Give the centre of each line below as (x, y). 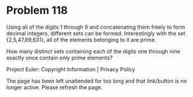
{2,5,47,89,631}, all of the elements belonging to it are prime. (81, 40)
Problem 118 (37, 10)
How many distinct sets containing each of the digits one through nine (93, 51)
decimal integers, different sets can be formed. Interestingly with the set (96, 33)
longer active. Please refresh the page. (55, 87)
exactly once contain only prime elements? (59, 57)
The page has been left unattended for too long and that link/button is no (96, 81)
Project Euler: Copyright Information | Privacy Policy (71, 69)
